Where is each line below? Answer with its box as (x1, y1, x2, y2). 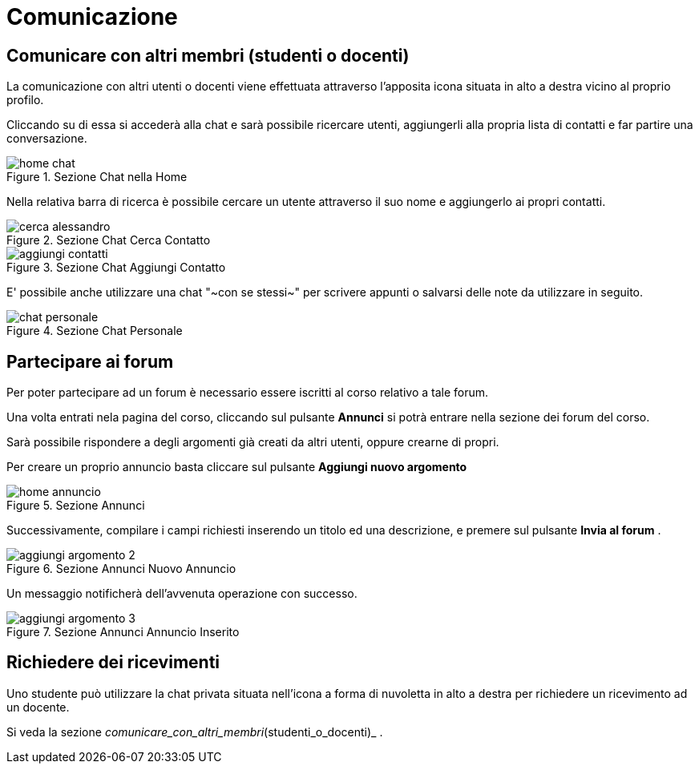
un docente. (6, 699, 70, 714)
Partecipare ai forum (6, 351, 174, 372)
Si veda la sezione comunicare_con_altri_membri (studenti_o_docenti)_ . (6, 724, 383, 739)
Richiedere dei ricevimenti (6, 652, 220, 673)
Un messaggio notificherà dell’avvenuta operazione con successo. (6, 587, 358, 601)
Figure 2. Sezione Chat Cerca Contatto (6, 233, 211, 248)
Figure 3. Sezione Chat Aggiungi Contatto (6, 260, 226, 275)
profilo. (6, 93, 44, 107)
